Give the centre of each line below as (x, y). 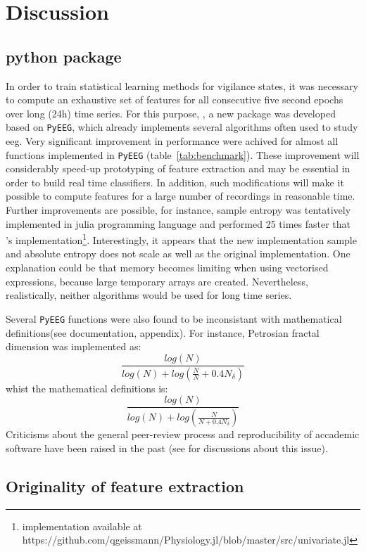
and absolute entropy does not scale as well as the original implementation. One (178, 253)
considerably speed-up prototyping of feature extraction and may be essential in (178, 168)
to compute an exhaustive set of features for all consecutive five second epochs (175, 100)
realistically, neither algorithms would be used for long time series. (149, 295)
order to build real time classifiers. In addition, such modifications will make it (175, 182)
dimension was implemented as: (74, 346)
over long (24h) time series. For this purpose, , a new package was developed (171, 113)
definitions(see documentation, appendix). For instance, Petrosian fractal (163, 332)
